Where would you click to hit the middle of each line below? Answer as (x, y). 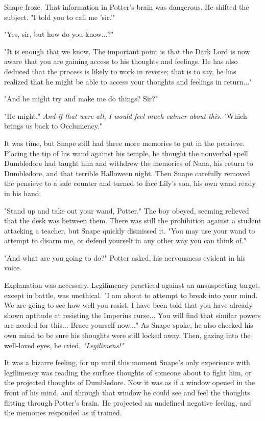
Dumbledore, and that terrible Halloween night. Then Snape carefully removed (127, 173)
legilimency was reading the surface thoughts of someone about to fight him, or (128, 372)
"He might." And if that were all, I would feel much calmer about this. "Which (126, 115)
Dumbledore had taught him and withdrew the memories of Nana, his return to (129, 163)
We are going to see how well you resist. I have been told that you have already (128, 305)
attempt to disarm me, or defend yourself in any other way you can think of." (125, 240)
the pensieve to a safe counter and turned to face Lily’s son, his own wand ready (130, 183)
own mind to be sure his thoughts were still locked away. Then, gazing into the (127, 335)
